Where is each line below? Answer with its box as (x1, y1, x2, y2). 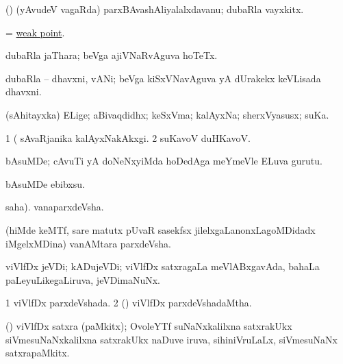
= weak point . (5, 25, 65, 39)
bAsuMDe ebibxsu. (5, 176, 85, 191)
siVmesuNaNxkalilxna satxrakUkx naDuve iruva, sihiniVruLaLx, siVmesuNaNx (5, 332, 338, 346)
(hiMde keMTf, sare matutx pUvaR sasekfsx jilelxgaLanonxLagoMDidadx (5, 222, 316, 236)
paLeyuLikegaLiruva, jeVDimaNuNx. (5, 272, 161, 287)
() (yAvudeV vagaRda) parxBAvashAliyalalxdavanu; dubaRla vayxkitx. (5, 2, 304, 16)
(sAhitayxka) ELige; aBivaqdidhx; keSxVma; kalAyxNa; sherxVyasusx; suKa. (5, 107, 329, 121)
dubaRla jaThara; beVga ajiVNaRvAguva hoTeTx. (5, 48, 218, 62)
